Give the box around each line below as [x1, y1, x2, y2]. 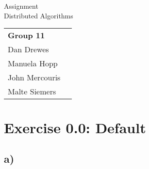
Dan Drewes [8, 44, 49, 55]
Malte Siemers [8, 86, 56, 97]
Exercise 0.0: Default [4, 118, 146, 138]
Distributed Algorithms [4, 10, 73, 20]
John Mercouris [8, 72, 61, 83]
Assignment [4, 1, 38, 11]
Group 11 [8, 30, 45, 41]
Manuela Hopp [8, 58, 58, 69]
